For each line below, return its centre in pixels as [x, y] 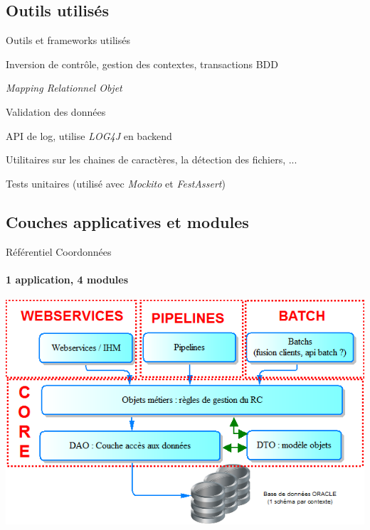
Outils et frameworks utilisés [68, 40]
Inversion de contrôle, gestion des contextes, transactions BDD [142, 64]
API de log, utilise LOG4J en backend [89, 135]
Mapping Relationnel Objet [64, 88]
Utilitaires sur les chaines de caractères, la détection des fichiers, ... [152, 159]
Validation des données [56, 111]
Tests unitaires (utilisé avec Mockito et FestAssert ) [116, 183]
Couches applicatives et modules [127, 221]
